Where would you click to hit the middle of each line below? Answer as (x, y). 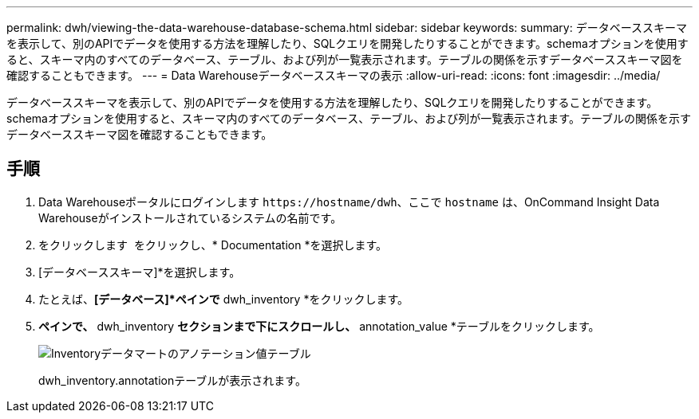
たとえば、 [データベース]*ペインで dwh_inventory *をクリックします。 (224, 299)
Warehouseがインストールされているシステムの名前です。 (190, 217)
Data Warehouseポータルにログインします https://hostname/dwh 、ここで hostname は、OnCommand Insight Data (349, 202)
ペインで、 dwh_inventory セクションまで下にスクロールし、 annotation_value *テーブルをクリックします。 (319, 326)
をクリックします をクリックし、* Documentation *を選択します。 (213, 245)
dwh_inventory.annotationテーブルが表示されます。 (172, 380)
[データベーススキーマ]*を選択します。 (140, 272)
